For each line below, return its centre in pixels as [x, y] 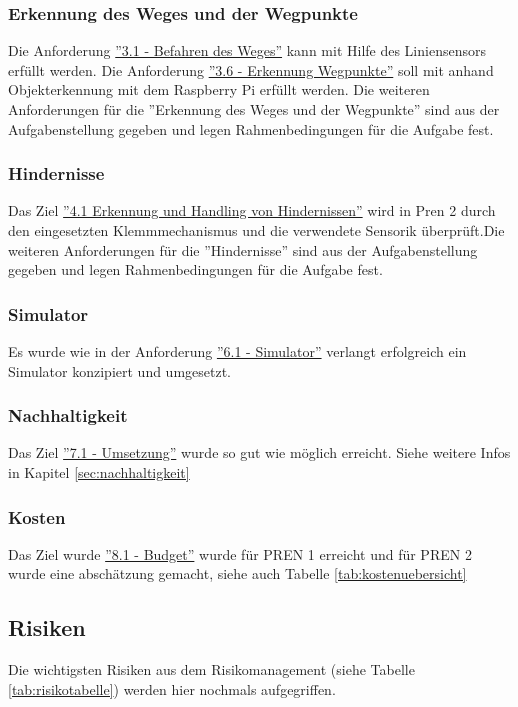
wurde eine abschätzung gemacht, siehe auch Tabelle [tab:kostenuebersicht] [237, 573]
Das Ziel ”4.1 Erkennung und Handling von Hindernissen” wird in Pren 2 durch [252, 210]
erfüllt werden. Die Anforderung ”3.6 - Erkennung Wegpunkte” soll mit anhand [251, 69]
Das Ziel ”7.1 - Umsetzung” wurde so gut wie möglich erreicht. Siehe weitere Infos [259, 452]
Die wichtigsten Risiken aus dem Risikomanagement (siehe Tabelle [211, 669]
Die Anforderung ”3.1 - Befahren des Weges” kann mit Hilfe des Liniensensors [247, 50]
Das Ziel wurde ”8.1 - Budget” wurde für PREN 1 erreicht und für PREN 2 [240, 553]
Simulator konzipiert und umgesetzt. [120, 370]
